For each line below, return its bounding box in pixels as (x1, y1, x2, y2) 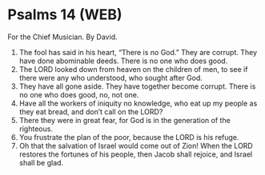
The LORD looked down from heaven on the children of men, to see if (18, 64, 248, 74)
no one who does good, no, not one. (18, 89, 139, 99)
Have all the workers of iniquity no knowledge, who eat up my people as (18, 98, 258, 108)
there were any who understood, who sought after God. (18, 73, 203, 82)
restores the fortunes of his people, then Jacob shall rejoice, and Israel (18, 149, 253, 159)
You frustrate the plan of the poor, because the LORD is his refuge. (18, 132, 239, 141)
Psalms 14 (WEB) (7, 6, 122, 24)
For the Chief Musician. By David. (7, 32, 118, 42)
